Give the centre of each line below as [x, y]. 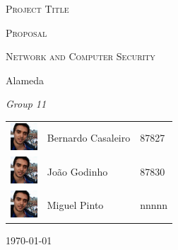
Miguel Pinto [75, 205]
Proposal [26, 32]
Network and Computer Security [81, 56]
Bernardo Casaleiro [89, 138]
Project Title [37, 8]
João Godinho [77, 171]
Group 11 [26, 104]
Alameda [25, 80]
